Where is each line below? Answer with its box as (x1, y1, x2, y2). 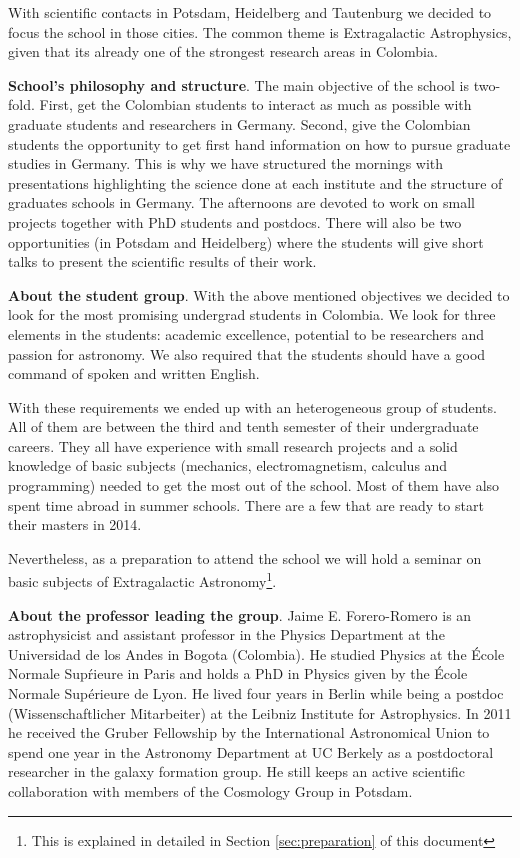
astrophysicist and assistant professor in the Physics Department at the (8, 624, 445, 645)
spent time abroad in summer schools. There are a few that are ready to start (8, 494, 484, 515)
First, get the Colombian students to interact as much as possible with (39, 94, 472, 115)
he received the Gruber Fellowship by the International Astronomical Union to (8, 722, 490, 743)
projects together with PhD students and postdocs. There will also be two (8, 211, 462, 232)
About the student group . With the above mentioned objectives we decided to (8, 284, 510, 305)
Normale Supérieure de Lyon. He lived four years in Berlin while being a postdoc (8, 683, 504, 704)
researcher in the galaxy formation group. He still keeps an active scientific (8, 761, 466, 782)
